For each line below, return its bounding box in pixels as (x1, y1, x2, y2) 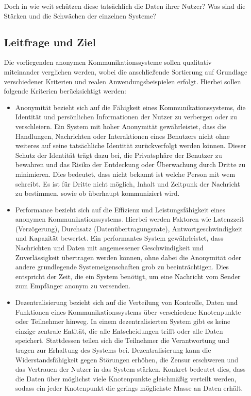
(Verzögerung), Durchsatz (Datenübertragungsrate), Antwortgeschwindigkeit (15, 223, 243, 233)
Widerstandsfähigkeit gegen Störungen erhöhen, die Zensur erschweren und (15, 354, 238, 364)
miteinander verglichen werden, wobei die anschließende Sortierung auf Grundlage (4, 66, 248, 76)
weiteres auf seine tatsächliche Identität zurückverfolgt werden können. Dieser (15, 140, 247, 151)
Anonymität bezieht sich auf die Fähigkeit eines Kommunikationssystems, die (15, 102, 246, 112)
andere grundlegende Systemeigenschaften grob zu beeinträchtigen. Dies (15, 262, 229, 272)
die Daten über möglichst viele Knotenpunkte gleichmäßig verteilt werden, (15, 373, 236, 383)
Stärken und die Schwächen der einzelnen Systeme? (4, 10, 156, 20)
